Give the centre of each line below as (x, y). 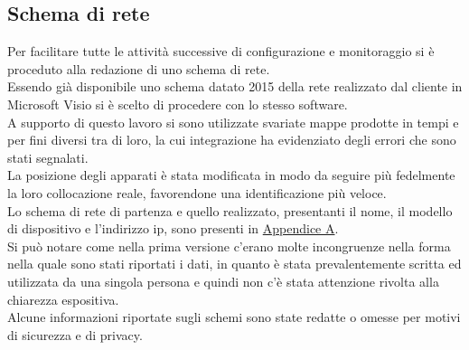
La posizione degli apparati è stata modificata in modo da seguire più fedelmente (231, 175)
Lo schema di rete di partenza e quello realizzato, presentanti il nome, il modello (230, 210)
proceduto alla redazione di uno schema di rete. (139, 68)
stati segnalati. (48, 157)
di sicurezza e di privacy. (75, 334)
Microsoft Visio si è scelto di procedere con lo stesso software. (178, 104)
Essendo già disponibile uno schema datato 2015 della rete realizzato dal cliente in (235, 86)
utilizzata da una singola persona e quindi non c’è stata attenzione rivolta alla (223, 281)
